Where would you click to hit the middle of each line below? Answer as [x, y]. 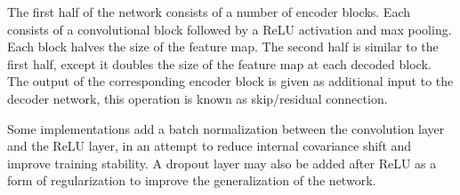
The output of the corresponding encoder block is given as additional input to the [230, 81]
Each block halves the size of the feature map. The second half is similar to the [223, 47]
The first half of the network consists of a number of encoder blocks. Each [209, 12]
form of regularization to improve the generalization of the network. [192, 180]
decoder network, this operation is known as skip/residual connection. [198, 98]
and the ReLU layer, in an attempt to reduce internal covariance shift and [210, 146]
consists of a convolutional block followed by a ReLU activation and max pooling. [230, 29]
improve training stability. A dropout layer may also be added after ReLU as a [222, 163]
